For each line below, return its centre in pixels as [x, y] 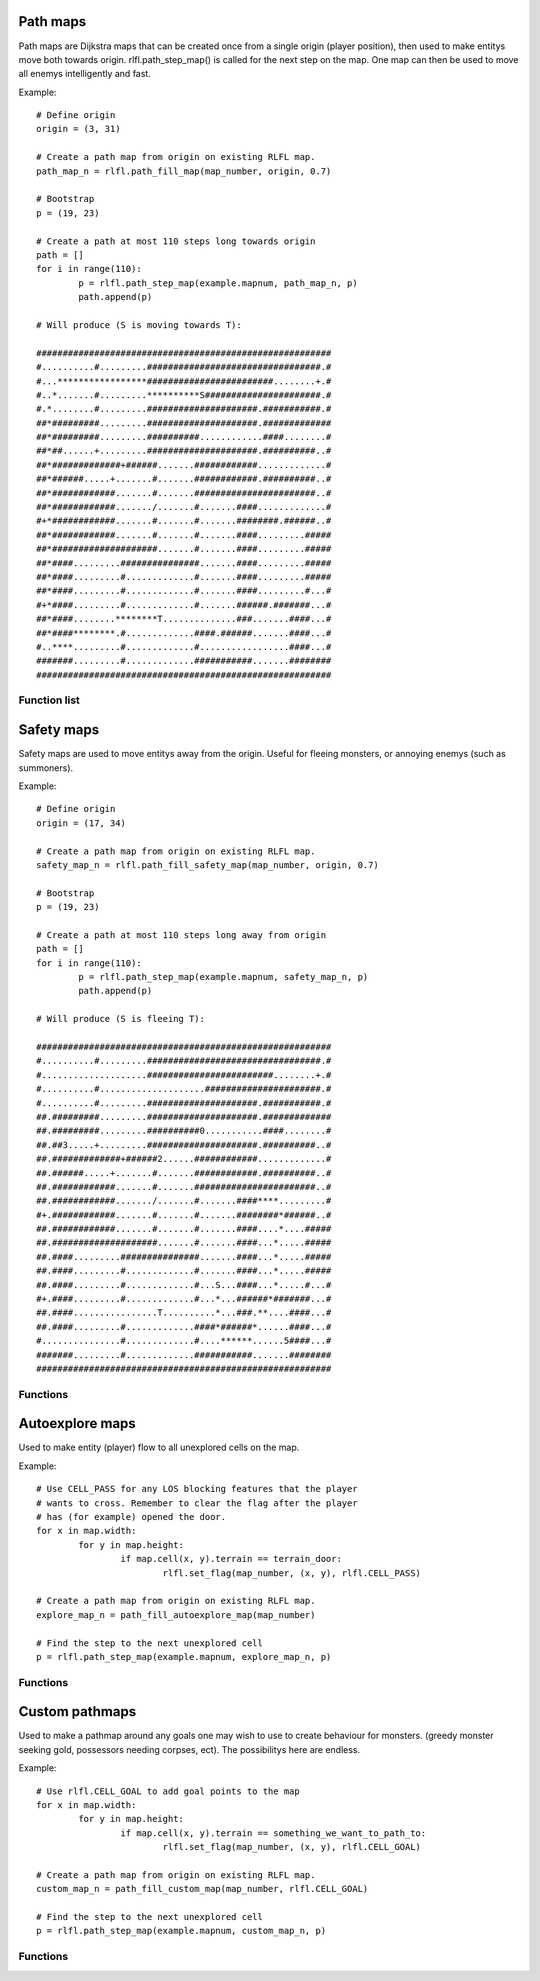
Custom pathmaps [77, 1711]
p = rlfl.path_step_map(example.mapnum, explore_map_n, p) [184, 1656]
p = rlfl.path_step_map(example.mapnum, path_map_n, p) [218, 283]
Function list [49, 700]
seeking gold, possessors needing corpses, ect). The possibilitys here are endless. [189, 1749]
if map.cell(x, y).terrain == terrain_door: [231, 1559]
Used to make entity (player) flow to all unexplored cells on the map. [159, 1447]
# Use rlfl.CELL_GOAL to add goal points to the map [168, 1791]
